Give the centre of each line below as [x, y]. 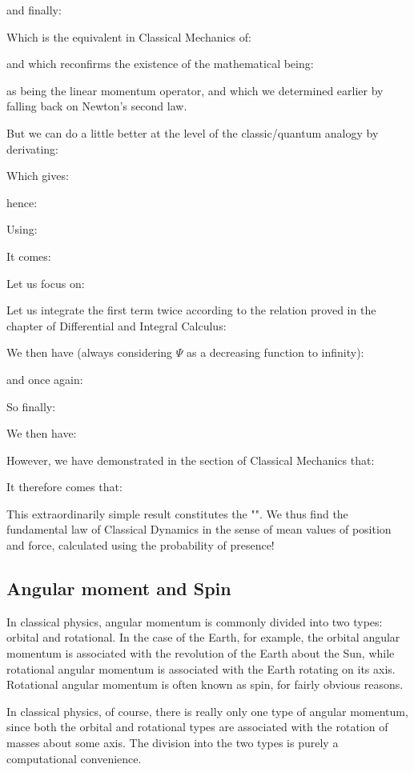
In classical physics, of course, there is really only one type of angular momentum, [207, 711]
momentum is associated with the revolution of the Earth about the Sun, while [201, 653]
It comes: [29, 256]
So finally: [31, 406]
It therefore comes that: [64, 487]
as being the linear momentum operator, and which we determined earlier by [195, 90]
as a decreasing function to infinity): [275, 352]
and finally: [34, 10]
